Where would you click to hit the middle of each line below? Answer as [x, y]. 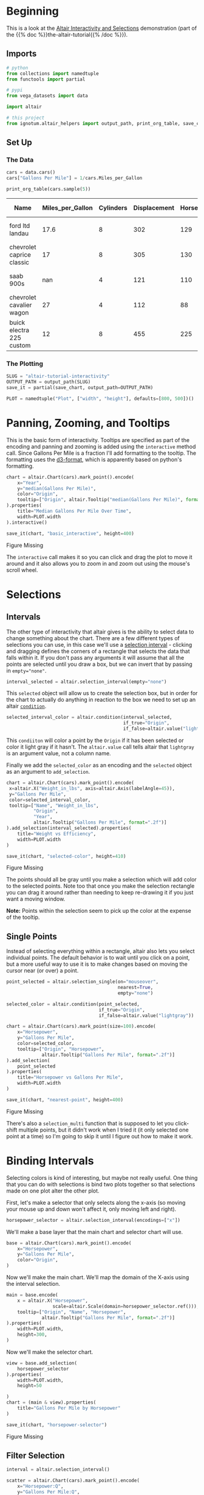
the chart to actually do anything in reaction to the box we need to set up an [101, 700]
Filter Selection [36, 1456]
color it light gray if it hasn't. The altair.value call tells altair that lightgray [100, 747]
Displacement [154, 208]
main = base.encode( [32, 1295]
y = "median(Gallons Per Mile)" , [57, 488]
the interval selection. [33, 1284]
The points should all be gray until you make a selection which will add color [102, 880]
